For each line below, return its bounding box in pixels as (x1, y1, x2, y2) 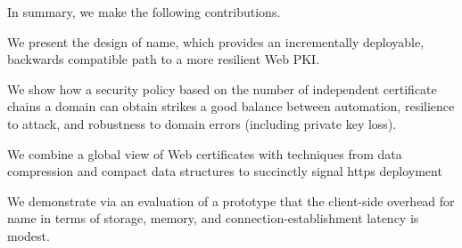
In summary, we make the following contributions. (7, 3, 281, 20)
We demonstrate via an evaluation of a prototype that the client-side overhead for (7, 191, 455, 210)
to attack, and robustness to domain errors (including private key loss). (7, 114, 397, 132)
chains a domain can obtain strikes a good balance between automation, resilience (7, 97, 455, 116)
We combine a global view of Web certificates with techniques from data (7, 144, 402, 163)
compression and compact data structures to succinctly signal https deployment (7, 162, 442, 180)
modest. (7, 226, 50, 244)
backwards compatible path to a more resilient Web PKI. (7, 50, 320, 68)
